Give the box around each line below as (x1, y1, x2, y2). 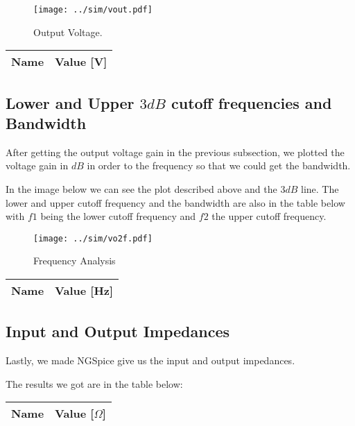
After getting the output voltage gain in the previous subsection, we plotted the (6, 144, 345, 159)
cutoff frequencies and (171, 92, 332, 113)
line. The (301, 182, 339, 196)
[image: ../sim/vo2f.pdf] (33, 233, 153, 244)
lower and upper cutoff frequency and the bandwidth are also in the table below (6, 195, 345, 210)
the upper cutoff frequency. (211, 209, 327, 223)
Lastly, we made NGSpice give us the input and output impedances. (6, 353, 295, 368)
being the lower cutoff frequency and (40, 209, 196, 223)
